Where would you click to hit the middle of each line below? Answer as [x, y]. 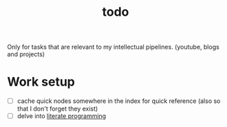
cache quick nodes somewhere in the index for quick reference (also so [119, 101]
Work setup [41, 82]
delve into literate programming [62, 116]
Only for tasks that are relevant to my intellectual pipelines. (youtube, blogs [113, 47]
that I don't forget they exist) [57, 109]
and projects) [26, 54]
